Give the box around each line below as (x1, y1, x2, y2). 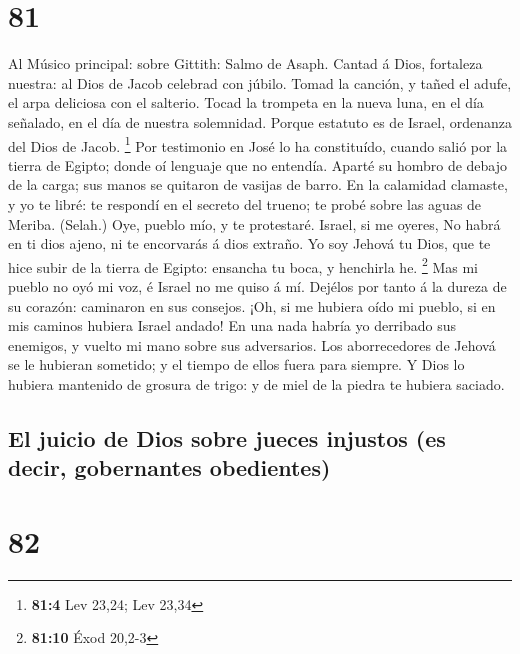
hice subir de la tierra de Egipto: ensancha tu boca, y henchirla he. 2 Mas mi (8, 253, 478, 277)
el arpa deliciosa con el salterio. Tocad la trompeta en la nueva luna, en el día (8, 92, 484, 113)
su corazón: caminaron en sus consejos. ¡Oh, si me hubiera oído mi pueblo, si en (8, 295, 496, 316)
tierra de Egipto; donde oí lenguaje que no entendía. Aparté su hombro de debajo (8, 154, 508, 175)
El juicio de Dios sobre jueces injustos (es (8, 422, 446, 453)
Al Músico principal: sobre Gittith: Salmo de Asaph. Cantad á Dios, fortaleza (8, 53, 483, 74)
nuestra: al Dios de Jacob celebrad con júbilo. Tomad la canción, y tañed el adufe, (8, 72, 512, 93)
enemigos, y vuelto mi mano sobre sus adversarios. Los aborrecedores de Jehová (8, 334, 496, 355)
